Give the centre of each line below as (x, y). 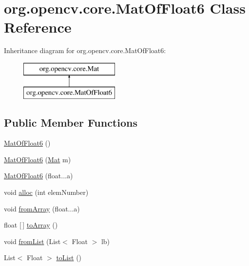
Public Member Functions (71, 123)
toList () (69, 257)
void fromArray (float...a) (42, 208)
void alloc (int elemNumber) (46, 192)
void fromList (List (32, 241)
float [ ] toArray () (31, 225)
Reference (38, 27)
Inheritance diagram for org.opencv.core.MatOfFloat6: (85, 50)
